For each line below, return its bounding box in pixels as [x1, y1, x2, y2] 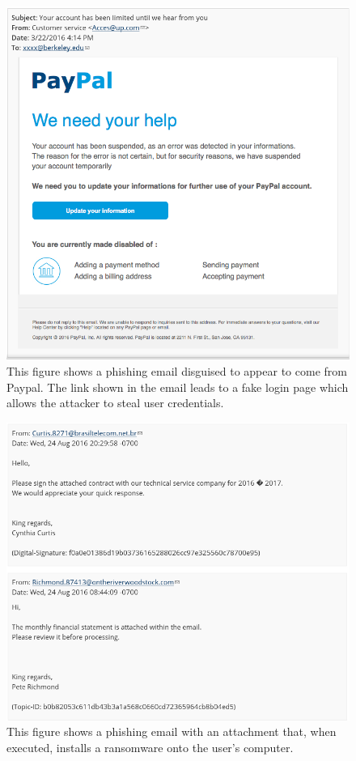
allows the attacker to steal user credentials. [6, 394, 224, 411]
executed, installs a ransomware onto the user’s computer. [6, 739, 294, 755]
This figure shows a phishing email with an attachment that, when [6, 723, 337, 740]
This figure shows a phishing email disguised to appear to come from [6, 362, 347, 379]
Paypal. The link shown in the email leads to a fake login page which [6, 378, 349, 395]
